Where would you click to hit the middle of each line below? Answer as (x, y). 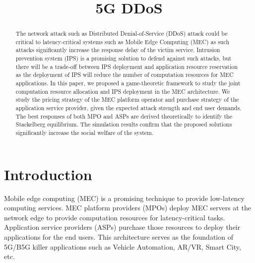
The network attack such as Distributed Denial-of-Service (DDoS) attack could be (122, 33)
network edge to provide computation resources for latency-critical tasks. (115, 217)
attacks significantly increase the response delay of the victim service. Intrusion (118, 50)
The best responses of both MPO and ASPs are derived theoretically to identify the (124, 116)
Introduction (48, 174)
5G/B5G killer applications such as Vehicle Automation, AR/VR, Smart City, (123, 246)
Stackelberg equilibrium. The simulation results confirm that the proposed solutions (124, 124)
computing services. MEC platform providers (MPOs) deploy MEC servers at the (127, 208)
